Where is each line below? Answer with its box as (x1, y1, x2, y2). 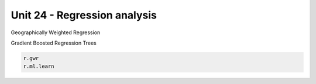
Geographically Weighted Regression (11, 29, 101, 36)
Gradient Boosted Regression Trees (11, 39, 97, 46)
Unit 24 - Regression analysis (11, 9, 157, 21)
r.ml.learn (23, 63, 54, 70)
